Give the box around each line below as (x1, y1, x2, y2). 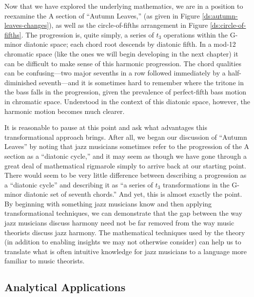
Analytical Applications (4, 279, 126, 295)
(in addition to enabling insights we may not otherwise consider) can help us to (4, 237, 241, 247)
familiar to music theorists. (4, 256, 85, 266)
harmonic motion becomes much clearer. (4, 106, 125, 116)
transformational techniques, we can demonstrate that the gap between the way (4, 208, 242, 218)
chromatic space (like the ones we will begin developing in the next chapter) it (4, 48, 238, 58)
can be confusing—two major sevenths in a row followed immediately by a (4, 68, 226, 78)
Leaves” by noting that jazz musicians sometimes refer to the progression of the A (4, 141, 250, 151)
